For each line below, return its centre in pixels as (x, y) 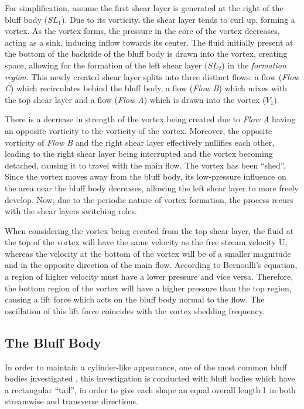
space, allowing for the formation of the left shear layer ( (106, 65)
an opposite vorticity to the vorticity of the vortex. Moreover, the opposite (139, 130)
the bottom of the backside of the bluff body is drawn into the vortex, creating (146, 54)
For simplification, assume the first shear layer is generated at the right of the (144, 8)
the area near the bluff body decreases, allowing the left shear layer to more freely (152, 188)
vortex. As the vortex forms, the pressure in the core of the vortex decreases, (142, 31)
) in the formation (254, 65)
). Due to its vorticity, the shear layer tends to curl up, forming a (178, 19)
